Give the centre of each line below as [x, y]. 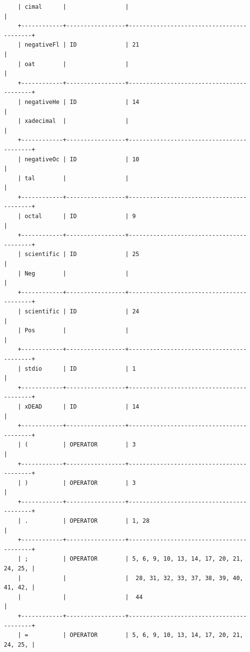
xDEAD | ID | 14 [82, 406]
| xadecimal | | [73, 121]
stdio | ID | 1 [80, 369]
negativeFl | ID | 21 [82, 45]
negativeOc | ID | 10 [82, 159]
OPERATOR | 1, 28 [110, 521]
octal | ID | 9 [80, 216]
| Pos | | [73, 331]
